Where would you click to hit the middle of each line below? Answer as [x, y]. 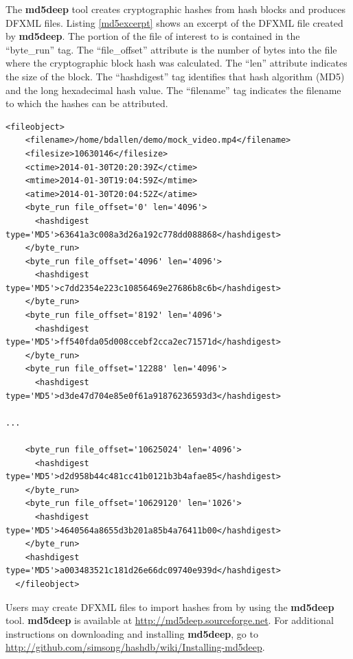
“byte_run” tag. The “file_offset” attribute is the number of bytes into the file [171, 49]
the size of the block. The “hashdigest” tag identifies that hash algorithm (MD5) [175, 76]
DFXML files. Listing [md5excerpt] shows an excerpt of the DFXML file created [174, 22]
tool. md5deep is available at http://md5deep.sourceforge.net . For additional [170, 620]
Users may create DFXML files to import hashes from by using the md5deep [170, 606]
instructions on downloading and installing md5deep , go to [132, 633]
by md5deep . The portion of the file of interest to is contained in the [153, 36]
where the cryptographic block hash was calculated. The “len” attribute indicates [176, 63]
